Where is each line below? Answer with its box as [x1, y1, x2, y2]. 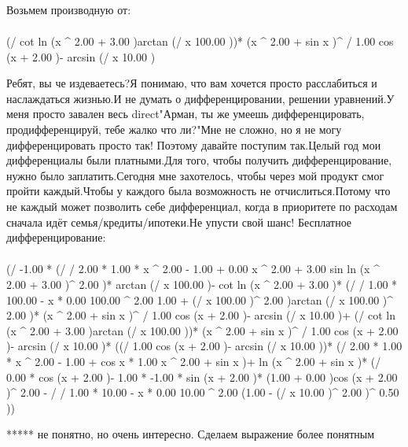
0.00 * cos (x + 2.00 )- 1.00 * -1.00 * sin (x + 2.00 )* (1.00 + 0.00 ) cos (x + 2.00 [6, 368, 398, 385]
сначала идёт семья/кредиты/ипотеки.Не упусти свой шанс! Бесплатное [6, 213, 352, 230]
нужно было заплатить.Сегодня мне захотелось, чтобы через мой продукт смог [6, 167, 384, 183]
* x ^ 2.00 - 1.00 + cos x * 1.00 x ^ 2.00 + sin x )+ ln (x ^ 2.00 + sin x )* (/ [6, 353, 381, 369]
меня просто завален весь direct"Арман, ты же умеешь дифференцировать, [6, 105, 365, 122]
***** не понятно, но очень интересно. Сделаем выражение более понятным [6, 426, 375, 442]
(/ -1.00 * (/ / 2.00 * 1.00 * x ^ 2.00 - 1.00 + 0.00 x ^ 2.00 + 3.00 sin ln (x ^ [6, 260, 380, 277]
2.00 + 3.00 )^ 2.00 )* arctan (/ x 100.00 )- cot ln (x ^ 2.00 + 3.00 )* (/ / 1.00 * [6, 275, 398, 292]
